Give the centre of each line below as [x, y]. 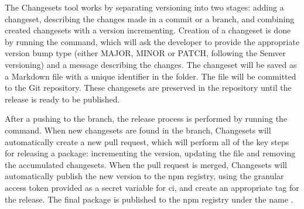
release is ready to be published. [62, 99]
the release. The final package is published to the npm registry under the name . [149, 199]
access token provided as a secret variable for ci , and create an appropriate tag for [152, 187]
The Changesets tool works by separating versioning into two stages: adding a [144, 7]
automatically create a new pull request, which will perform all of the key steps [147, 141]
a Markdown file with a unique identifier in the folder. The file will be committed [151, 76]
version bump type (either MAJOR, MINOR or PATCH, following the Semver [145, 53]
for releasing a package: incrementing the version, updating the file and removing [150, 153]
